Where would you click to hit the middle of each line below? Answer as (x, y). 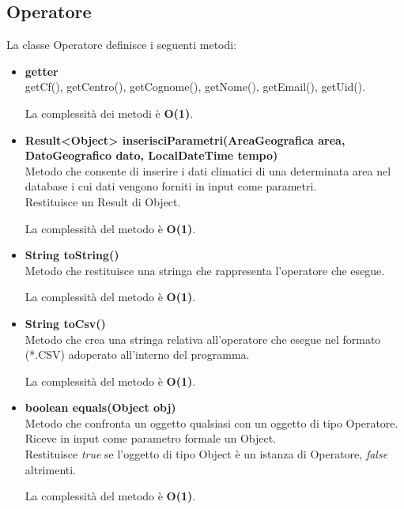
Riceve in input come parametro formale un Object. (151, 438)
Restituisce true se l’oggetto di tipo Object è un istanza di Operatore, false (206, 454)
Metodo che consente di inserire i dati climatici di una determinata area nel (208, 170)
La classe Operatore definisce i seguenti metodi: (122, 45)
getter (42, 71)
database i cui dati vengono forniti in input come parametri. (171, 186)
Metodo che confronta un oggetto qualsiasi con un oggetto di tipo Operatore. (211, 422)
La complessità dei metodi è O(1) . (109, 113)
